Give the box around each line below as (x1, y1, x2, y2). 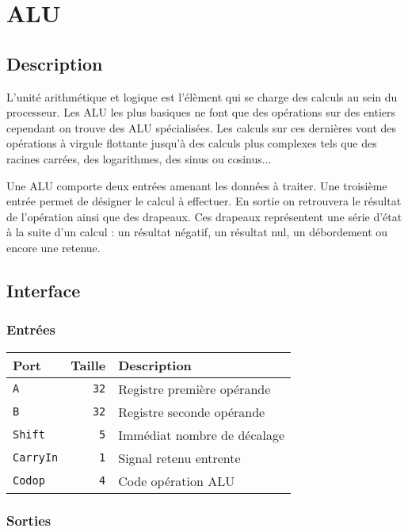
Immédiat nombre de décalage (118, 425, 285, 444)
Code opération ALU (118, 471, 235, 490)
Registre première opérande (118, 379, 271, 398)
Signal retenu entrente (118, 448, 241, 467)
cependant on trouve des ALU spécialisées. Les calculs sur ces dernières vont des (6, 119, 396, 136)
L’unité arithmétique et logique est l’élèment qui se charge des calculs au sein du (6, 88, 398, 105)
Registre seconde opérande (118, 402, 265, 421)
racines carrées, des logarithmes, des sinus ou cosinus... (6, 150, 272, 166)
